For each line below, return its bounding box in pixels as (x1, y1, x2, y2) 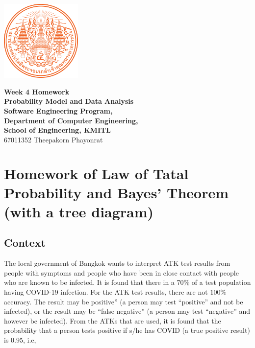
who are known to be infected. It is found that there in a (4, 277, 175, 287)
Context (4, 235, 46, 250)
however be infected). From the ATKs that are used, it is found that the (4, 315, 221, 325)
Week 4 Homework (4, 86, 70, 96)
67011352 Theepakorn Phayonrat (4, 134, 103, 144)
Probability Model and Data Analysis (4, 96, 134, 106)
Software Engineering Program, (4, 105, 113, 116)
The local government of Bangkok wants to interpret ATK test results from (4, 258, 230, 268)
